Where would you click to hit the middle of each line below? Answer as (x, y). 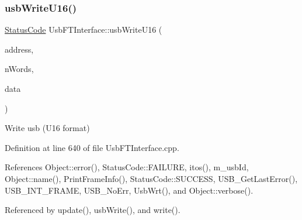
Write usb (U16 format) (47, 128)
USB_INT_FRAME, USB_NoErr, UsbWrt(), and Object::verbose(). (129, 190)
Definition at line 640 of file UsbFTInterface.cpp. (92, 147)
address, (19, 49)
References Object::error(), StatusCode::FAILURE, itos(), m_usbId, (127, 167)
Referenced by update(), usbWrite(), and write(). (93, 210)
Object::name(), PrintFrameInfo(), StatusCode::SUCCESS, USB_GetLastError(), (151, 178)
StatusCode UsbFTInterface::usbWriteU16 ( (84, 30)
